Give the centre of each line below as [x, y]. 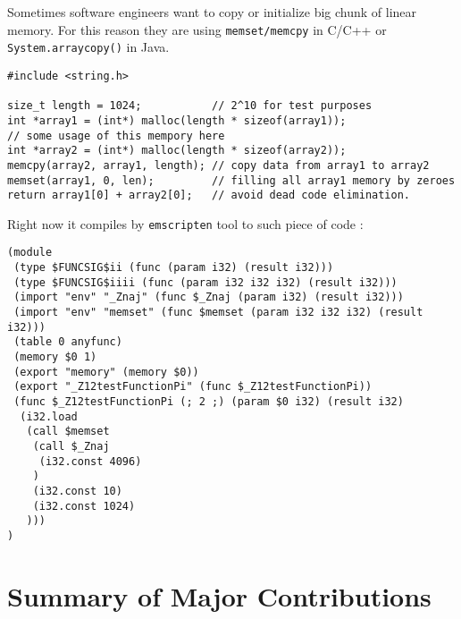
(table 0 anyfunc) [68, 342]
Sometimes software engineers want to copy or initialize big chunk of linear [212, 12]
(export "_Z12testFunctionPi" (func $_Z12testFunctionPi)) [193, 387]
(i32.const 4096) [90, 461]
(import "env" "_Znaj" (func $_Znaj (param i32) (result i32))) [209, 297]
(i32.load [49, 416]
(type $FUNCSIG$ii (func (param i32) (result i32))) [174, 268]
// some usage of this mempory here [116, 136]
